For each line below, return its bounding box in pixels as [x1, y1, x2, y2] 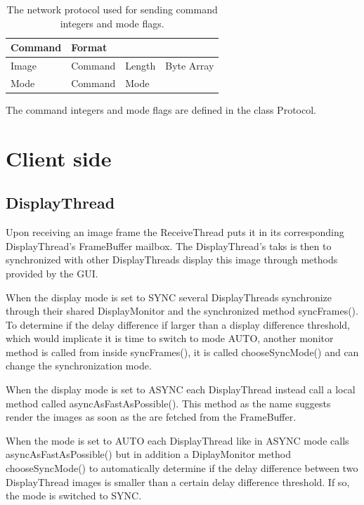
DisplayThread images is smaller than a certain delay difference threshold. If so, [6, 474, 350, 489]
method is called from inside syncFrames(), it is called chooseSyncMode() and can [6, 344, 359, 359]
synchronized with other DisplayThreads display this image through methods [6, 252, 338, 267]
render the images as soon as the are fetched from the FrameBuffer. [6, 409, 297, 424]
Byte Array [165, 58, 214, 73]
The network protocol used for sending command [6, 2, 218, 16]
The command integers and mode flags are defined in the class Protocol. [6, 102, 316, 117]
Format [71, 40, 108, 55]
